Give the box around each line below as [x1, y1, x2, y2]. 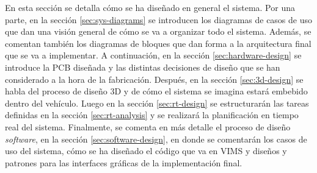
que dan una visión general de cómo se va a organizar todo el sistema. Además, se [5, 25, 312, 38]
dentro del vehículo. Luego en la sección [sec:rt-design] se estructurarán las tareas [5, 96, 309, 109]
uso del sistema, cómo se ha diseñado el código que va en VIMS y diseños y [5, 144, 287, 157]
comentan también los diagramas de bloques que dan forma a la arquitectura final [5, 37, 312, 49]
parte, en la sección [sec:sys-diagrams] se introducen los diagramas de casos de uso [5, 13, 313, 26]
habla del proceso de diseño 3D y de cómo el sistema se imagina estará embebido [5, 85, 308, 97]
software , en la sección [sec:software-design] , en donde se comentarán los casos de [5, 132, 307, 145]
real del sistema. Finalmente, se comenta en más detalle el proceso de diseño [5, 120, 291, 133]
